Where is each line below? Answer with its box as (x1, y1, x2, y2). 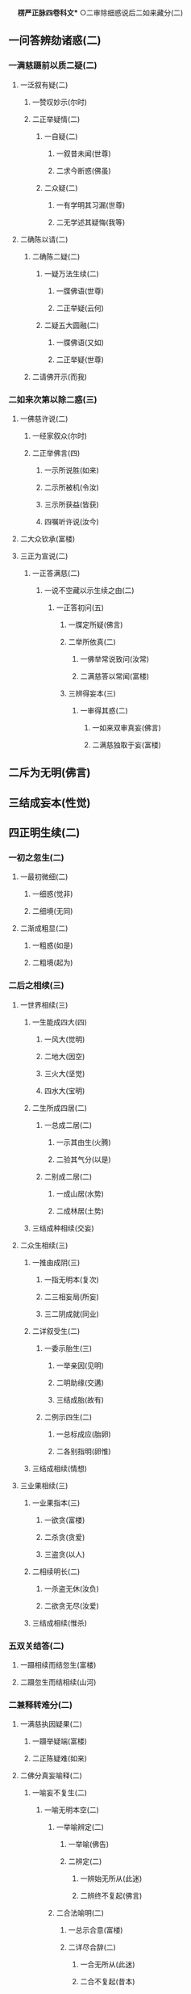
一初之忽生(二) (8, 852, 64, 864)
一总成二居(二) (44, 1120, 93, 1130)
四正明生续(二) (8, 826, 81, 839)
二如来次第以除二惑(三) (8, 393, 98, 405)
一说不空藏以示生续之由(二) (44, 585, 135, 595)
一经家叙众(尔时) (31, 431, 87, 440)
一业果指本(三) (31, 1498, 81, 1508)
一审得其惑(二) (80, 705, 128, 715)
